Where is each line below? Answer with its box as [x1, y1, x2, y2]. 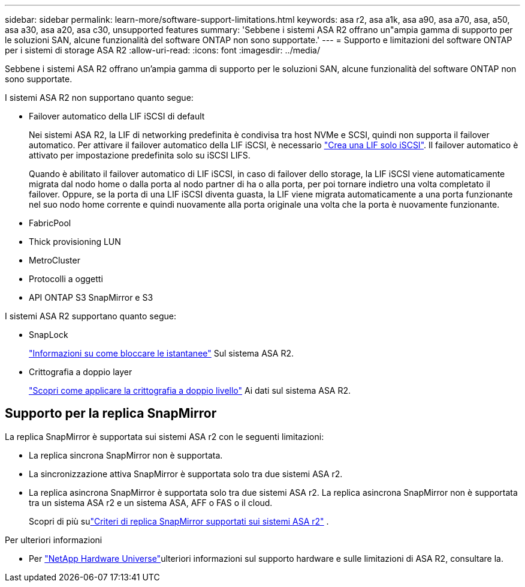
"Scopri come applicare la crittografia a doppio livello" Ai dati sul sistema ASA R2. [29, 385, 351, 396]
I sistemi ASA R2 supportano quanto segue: [5, 311, 176, 321]
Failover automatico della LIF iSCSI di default [29, 111, 205, 121]
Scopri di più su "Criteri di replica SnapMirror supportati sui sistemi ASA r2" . [29, 516, 329, 526]
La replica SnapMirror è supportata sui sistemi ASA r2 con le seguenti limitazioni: [5, 431, 324, 442]
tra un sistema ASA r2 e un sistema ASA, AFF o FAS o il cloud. [29, 497, 273, 508]
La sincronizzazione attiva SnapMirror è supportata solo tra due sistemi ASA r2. [29, 468, 343, 479]
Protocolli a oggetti [29, 274, 103, 284]
